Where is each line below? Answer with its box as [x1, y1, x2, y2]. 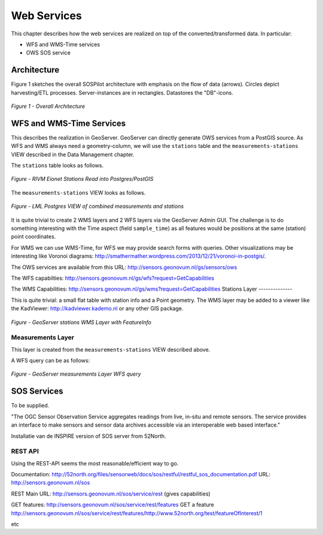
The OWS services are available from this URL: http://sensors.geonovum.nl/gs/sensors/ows [11, 264, 237, 271]
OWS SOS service [26, 49, 71, 56]
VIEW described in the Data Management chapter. [11, 150, 135, 158]
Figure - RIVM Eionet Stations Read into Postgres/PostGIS [11, 176, 154, 183]
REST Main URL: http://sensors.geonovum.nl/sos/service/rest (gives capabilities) [11, 490, 211, 497]
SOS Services [11, 386, 63, 397]
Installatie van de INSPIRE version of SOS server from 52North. [11, 432, 167, 440]
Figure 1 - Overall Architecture [11, 102, 86, 110]
